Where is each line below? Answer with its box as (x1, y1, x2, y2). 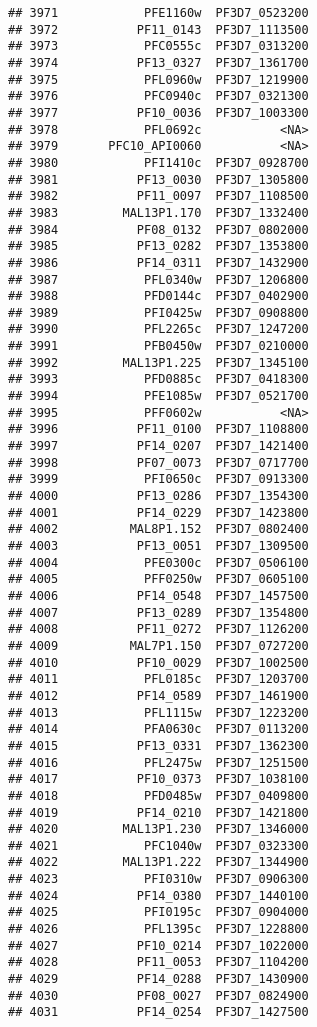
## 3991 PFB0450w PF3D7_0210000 (8, 339, 309, 354)
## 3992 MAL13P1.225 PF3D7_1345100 (8, 355, 309, 370)
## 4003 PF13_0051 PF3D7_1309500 (8, 539, 309, 553)
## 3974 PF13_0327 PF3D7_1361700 (8, 55, 309, 70)
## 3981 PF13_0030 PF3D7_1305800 (8, 172, 309, 187)
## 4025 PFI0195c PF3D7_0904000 (8, 905, 309, 920)
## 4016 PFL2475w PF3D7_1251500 (8, 755, 309, 770)
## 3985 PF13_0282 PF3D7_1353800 (8, 239, 309, 254)
